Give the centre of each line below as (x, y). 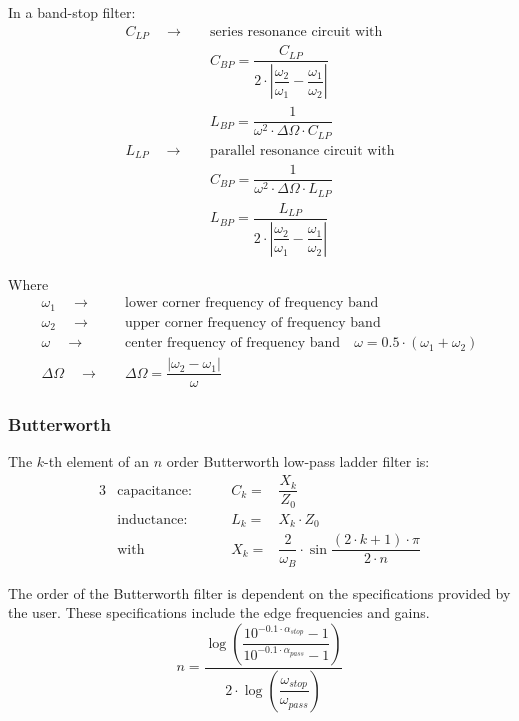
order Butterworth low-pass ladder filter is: (298, 461)
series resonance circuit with (296, 31)
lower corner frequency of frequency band (252, 303)
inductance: (152, 519)
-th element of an (97, 461)
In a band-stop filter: (72, 12)
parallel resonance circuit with (302, 150)
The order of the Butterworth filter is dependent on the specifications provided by (259, 592)
